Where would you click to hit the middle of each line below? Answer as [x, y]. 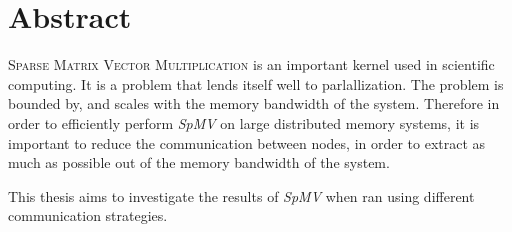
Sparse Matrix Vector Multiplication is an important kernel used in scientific [251, 64]
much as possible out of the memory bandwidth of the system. [199, 162]
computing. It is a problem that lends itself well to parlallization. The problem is [256, 83]
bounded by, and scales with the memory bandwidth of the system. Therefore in [254, 103]
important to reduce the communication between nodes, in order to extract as [247, 142]
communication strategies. [88, 215]
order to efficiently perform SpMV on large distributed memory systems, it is [244, 122]
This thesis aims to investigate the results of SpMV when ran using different [241, 195]
